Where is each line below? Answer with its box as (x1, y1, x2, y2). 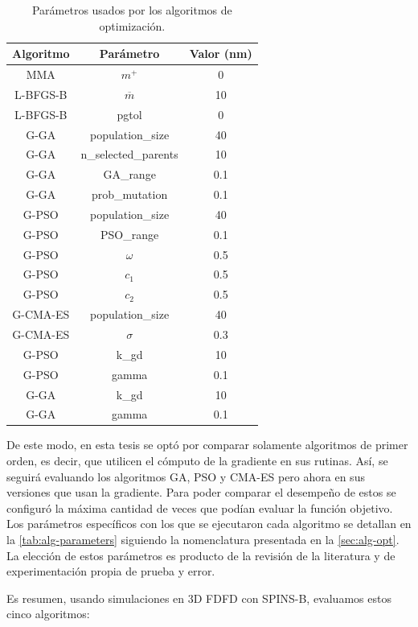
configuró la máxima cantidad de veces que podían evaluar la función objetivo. (6, 499, 393, 516)
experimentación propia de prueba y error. (6, 563, 215, 580)
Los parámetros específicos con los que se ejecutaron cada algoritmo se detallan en (6, 515, 412, 532)
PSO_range (100, 225, 159, 242)
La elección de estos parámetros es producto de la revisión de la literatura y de (6, 547, 395, 563)
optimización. (99, 17, 166, 34)
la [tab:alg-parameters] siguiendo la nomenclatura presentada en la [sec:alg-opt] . (6, 531, 400, 548)
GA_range (103, 166, 156, 183)
